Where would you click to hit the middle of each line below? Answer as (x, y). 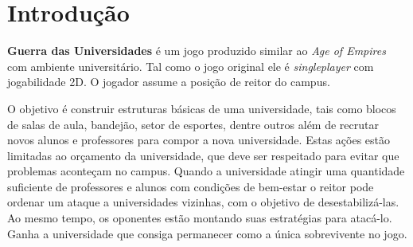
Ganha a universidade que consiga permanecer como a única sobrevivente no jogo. (207, 233)
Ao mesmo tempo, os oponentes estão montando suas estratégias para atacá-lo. (200, 218)
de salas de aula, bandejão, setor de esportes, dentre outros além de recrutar (193, 124)
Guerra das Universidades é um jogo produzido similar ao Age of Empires (197, 51)
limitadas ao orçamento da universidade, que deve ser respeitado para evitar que (203, 155)
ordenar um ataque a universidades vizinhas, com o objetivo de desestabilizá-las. (203, 202)
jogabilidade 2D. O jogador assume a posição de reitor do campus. (169, 82)
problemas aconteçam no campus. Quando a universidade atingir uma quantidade (206, 171)
